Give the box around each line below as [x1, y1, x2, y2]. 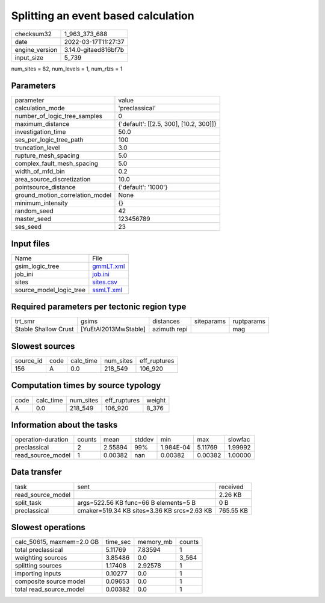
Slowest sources [11, 341, 75, 351]
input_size [14, 53, 44, 61]
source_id [14, 357, 43, 364]
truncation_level [14, 143, 60, 152]
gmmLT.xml [92, 262, 125, 270]
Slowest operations [11, 522, 85, 533]
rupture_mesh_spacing [14, 151, 79, 160]
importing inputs [14, 569, 61, 578]
